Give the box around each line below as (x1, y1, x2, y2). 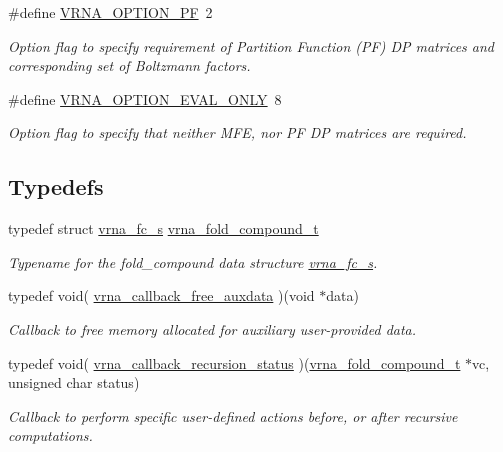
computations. (8, 425, 93, 446)
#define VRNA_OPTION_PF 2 (8, 2, 213, 22)
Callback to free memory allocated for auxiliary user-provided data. (8, 318, 417, 339)
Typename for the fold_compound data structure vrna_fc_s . (8, 251, 378, 272)
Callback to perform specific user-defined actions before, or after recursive (8, 405, 458, 426)
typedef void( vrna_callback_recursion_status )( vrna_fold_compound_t (8, 352, 461, 373)
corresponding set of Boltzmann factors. (8, 55, 251, 76)
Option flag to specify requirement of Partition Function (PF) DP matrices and (8, 35, 495, 56)
